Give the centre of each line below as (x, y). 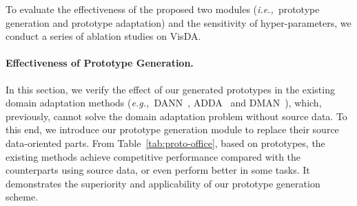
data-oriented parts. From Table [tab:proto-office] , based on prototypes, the (165, 142)
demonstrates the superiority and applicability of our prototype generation (163, 183)
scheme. (22, 197)
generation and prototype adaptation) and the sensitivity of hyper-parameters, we (178, 22)
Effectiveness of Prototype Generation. (100, 63)
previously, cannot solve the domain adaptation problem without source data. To (176, 116)
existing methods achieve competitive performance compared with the (153, 156)
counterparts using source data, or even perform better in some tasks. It (158, 170)
